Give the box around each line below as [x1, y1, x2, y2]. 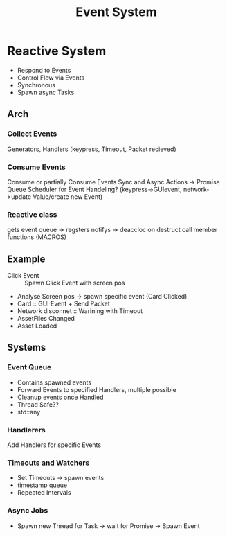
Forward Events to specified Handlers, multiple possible [17, 385, 176, 394]
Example [7, 253, 46, 265]
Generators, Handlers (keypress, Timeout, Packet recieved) [7, 145, 176, 153]
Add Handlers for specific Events [7, 441, 102, 449]
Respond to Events [17, 66, 71, 74]
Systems [7, 342, 46, 353]
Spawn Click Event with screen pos [24, 279, 125, 288]
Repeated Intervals [17, 488, 71, 497]
